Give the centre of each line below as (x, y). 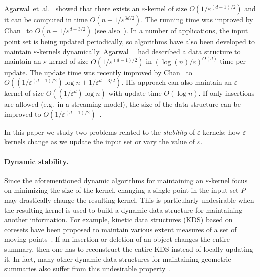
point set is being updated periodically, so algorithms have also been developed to (129, 41)
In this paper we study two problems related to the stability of (100, 131)
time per (233, 61)
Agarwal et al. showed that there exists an (72, 8)
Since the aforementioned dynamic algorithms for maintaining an (104, 180)
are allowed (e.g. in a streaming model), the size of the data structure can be (122, 104)
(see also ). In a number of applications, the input (171, 30)
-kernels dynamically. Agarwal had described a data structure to (139, 51)
